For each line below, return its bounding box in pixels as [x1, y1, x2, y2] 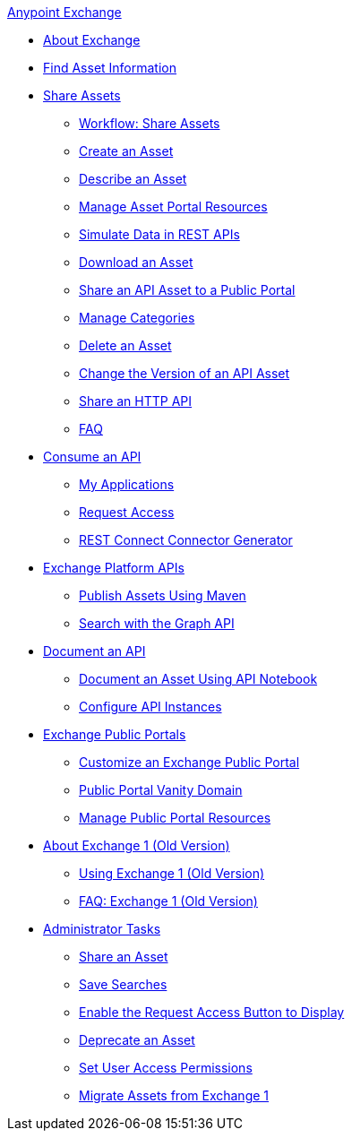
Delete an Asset [79, 338, 172, 353]
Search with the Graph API [79, 616, 235, 631]
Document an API [43, 643, 146, 659]
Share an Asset [79, 949, 168, 964]
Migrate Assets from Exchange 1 [79, 1088, 270, 1103]
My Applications [79, 477, 175, 492]
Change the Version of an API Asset [79, 366, 290, 381]
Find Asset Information [43, 60, 177, 75]
